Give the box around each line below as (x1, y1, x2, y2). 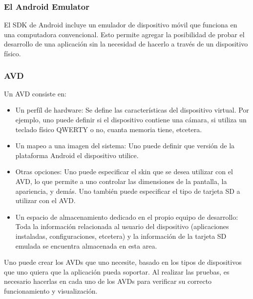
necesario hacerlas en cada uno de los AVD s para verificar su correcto (4, 276, 212, 286)
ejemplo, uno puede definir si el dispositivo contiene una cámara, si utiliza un (15, 115, 247, 124)
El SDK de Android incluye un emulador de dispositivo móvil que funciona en (4, 20, 237, 30)
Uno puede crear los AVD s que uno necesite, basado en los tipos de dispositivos (4, 257, 242, 267)
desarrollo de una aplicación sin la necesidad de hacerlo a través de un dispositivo (4, 39, 248, 49)
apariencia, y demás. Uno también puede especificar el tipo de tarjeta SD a (15, 185, 240, 196)
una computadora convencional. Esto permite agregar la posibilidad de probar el (4, 29, 245, 39)
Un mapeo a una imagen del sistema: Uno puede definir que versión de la (15, 140, 235, 151)
